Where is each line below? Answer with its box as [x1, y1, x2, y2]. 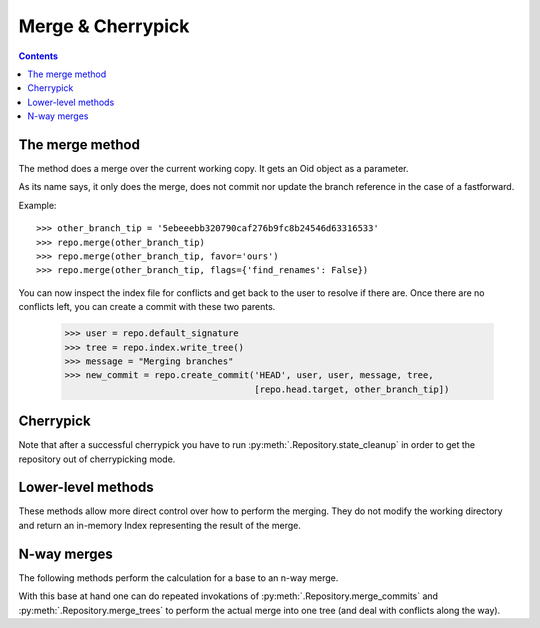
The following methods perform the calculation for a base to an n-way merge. [18, 571, 339, 584]
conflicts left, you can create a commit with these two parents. [18, 301, 276, 313]
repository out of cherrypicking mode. [18, 453, 176, 465]
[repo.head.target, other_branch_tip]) [254, 383, 450, 395]
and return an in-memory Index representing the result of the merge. [18, 519, 302, 531]
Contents [18, 50, 59, 62]
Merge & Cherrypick [18, 15, 190, 37]
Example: [18, 199, 57, 211]
